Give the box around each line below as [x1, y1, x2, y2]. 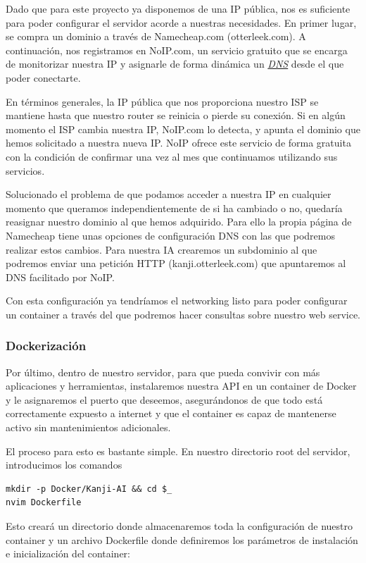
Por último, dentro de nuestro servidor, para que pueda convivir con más [6, 364, 320, 379]
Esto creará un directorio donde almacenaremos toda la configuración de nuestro [6, 519, 353, 533]
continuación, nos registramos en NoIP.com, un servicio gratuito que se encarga [6, 42, 348, 57]
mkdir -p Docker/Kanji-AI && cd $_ [6, 483, 172, 494]
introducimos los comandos [6, 457, 122, 472]
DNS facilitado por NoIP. [6, 269, 115, 284]
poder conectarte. [6, 70, 81, 85]
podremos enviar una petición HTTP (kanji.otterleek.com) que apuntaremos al [6, 256, 346, 271]
